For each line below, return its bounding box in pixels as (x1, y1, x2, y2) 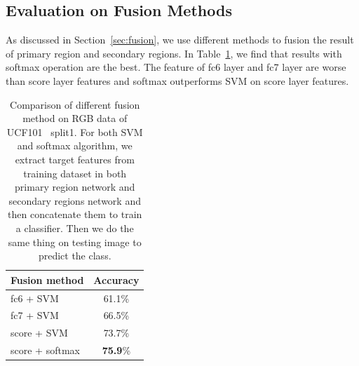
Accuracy (93, 272, 140, 287)
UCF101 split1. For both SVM (6, 124, 143, 139)
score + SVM (11, 325, 68, 340)
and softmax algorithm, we (17, 138, 133, 153)
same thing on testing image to (8, 234, 142, 249)
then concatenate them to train (8, 207, 142, 222)
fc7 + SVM (11, 308, 59, 323)
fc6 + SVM (11, 290, 59, 305)
